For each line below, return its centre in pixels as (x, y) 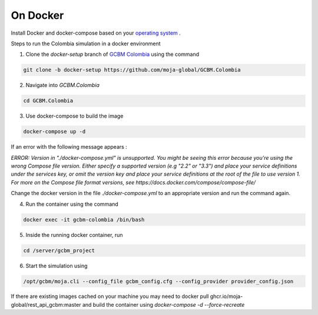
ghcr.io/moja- (226, 296)
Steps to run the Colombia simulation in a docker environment (86, 43)
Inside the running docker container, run (74, 234)
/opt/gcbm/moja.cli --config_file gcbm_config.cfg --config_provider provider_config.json (158, 281)
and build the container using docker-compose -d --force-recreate (163, 304)
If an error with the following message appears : (69, 147)
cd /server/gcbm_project (59, 250)
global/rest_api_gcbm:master (46, 304)
